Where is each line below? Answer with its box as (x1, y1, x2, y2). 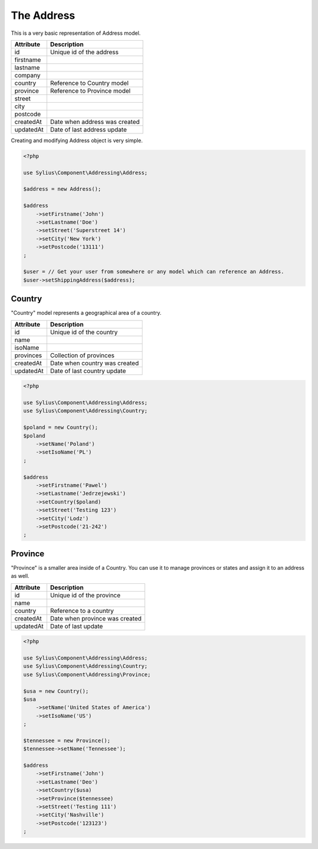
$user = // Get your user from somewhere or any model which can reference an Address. (23, 269, 284, 275)
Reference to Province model (50, 86, 131, 94)
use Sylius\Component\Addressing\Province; (23, 671, 151, 678)
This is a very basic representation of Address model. (11, 30, 141, 37)
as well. (11, 573, 29, 580)
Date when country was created (50, 359, 139, 367)
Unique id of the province (50, 591, 121, 599)
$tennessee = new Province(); (23, 737, 111, 744)
